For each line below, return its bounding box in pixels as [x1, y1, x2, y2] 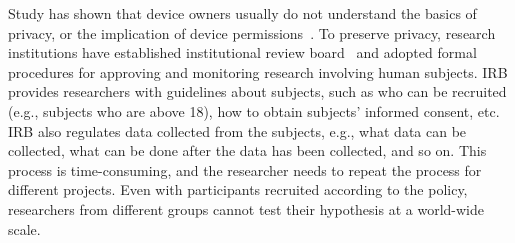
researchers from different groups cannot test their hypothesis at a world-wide [8, 198, 484, 219]
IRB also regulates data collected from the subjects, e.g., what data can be [8, 120, 467, 141]
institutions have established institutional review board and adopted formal [8, 42, 477, 63]
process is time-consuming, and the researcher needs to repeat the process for [8, 159, 482, 180]
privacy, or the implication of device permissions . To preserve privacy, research [8, 22, 496, 43]
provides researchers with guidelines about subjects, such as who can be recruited [8, 81, 507, 102]
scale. [8, 218, 41, 239]
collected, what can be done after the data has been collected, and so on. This [8, 140, 487, 161]
